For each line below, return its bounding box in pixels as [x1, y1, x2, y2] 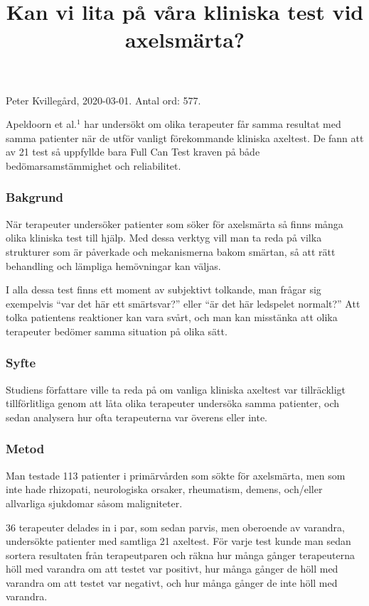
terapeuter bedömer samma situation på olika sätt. [6, 323, 228, 338]
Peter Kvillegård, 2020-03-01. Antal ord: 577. [6, 92, 201, 107]
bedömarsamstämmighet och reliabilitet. [6, 158, 181, 173]
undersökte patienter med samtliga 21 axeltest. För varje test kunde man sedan [6, 534, 351, 548]
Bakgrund [6, 188, 63, 206]
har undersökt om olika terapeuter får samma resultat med [84, 117, 341, 131]
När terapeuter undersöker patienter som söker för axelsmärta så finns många [6, 216, 343, 231]
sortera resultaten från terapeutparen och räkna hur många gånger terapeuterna [6, 547, 355, 562]
